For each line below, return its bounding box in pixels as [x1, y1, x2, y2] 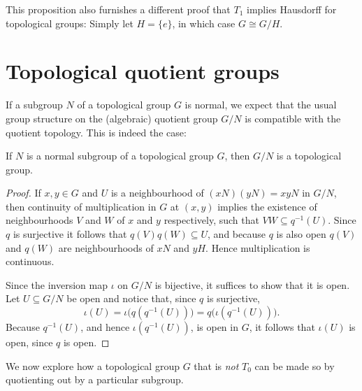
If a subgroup [6, 97, 63, 112]
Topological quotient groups [6, 57, 280, 85]
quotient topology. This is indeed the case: [6, 125, 187, 139]
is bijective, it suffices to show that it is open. [154, 277, 350, 292]
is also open [276, 227, 326, 241]
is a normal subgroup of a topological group [26, 148, 214, 163]
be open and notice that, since [66, 291, 196, 306]
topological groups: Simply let [6, 15, 133, 30]
